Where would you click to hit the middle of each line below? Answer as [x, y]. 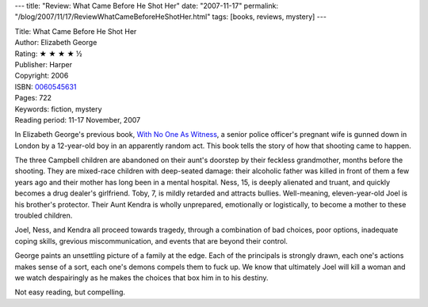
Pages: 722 [33, 98]
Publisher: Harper [44, 64]
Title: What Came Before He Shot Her [76, 31]
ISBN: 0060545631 [46, 86]
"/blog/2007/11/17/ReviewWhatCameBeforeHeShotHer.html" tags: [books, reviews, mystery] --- [170, 17]
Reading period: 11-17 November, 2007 [78, 119]
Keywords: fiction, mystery [58, 109]
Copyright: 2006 [42, 76]
